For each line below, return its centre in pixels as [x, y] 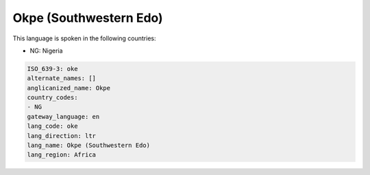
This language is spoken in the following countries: [84, 38]
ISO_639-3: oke [52, 69]
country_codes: [52, 98]
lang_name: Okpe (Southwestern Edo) [89, 146]
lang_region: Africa [61, 155]
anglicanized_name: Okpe [69, 88]
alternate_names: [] [61, 78]
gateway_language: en [63, 117]
